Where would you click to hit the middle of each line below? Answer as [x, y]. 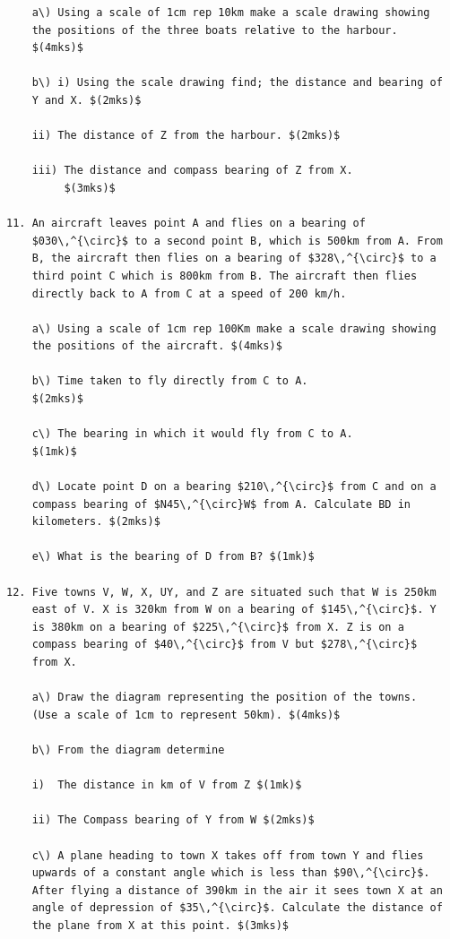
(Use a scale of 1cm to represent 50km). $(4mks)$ [186, 715]
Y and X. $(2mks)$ [87, 100]
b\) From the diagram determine [128, 749]
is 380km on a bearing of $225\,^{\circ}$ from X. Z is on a [218, 627]
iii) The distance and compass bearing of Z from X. [192, 171]
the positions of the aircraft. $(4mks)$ [157, 346]
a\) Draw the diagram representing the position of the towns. [225, 698]
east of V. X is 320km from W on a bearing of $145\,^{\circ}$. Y [234, 610]
